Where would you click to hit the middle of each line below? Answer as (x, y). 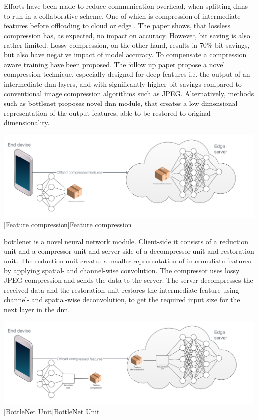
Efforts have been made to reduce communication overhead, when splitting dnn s (126, 6)
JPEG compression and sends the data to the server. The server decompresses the (129, 280)
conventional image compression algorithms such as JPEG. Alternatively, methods (129, 93)
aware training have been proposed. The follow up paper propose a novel (115, 64)
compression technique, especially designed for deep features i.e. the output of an (127, 74)
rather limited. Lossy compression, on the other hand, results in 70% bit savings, (127, 45)
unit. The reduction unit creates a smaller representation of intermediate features (128, 260)
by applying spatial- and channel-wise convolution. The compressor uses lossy (122, 270)
